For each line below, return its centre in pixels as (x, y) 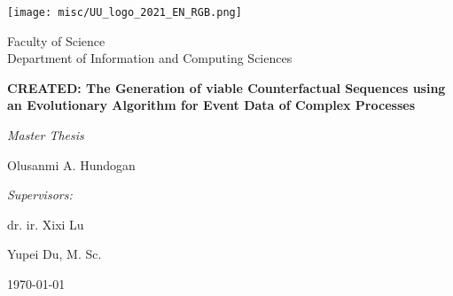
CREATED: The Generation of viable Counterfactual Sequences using (226, 87)
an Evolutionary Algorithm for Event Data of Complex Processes (211, 105)
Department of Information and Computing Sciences (150, 58)
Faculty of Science (56, 40)
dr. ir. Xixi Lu (46, 224)
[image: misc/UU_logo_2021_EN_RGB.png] (125, 12)
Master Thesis (46, 135)
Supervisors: (40, 195)
